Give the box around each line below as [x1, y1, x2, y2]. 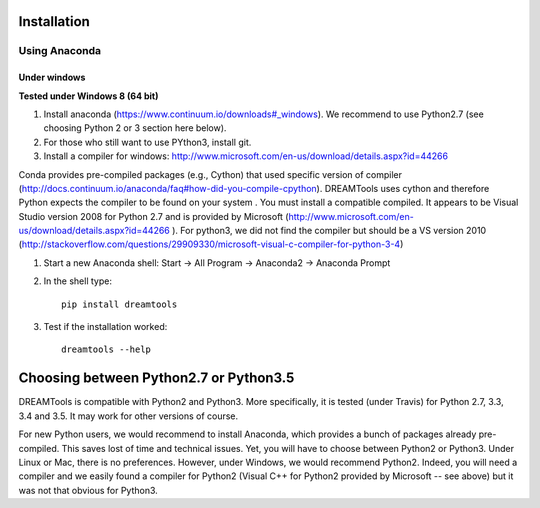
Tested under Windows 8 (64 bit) [18, 90, 159, 102]
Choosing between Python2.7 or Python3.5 [18, 370, 295, 387]
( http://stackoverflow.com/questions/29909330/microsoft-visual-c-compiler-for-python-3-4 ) [18, 238, 404, 250]
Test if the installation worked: [43, 321, 168, 333]
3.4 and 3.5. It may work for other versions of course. [18, 410, 239, 422]
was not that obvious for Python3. [18, 484, 159, 496]
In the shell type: [43, 275, 112, 287]
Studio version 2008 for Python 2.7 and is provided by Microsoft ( [18, 210, 289, 222]
